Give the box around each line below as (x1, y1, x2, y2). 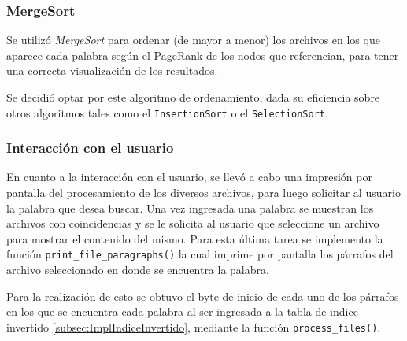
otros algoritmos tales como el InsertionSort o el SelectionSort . (6, 104, 328, 120)
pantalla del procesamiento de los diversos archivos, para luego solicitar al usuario (6, 184, 401, 201)
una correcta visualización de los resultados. (6, 62, 218, 79)
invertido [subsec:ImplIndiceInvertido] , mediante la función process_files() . (6, 318, 381, 335)
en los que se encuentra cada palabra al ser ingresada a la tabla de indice (6, 303, 358, 320)
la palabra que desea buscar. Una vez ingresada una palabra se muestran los (6, 199, 374, 216)
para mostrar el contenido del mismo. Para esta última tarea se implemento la (6, 230, 383, 246)
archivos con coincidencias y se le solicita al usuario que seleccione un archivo (6, 215, 379, 232)
